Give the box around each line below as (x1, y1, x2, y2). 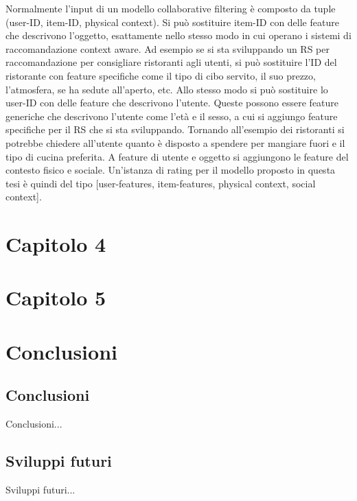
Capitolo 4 (5, 230, 106, 258)
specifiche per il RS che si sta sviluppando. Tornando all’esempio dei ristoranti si (5, 122, 345, 137)
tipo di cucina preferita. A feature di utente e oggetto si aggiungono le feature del (5, 149, 349, 163)
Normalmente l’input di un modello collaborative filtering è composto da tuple (5, 1, 336, 15)
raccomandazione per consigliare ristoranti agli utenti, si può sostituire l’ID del (5, 55, 337, 69)
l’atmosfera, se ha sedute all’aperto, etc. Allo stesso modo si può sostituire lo (5, 82, 328, 96)
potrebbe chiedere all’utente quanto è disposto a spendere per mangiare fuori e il (5, 135, 345, 150)
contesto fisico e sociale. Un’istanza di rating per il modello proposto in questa (5, 163, 336, 177)
